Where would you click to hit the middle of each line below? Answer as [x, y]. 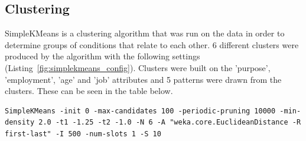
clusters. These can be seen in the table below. [89, 91]
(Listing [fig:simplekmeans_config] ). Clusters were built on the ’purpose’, [138, 67]
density [20, 122]
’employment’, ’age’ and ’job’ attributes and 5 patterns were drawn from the [143, 79]
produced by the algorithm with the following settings [102, 56]
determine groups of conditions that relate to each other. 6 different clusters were [152, 44]
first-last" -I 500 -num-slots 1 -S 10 [83, 134]
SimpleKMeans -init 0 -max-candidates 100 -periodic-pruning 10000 [140, 111]
